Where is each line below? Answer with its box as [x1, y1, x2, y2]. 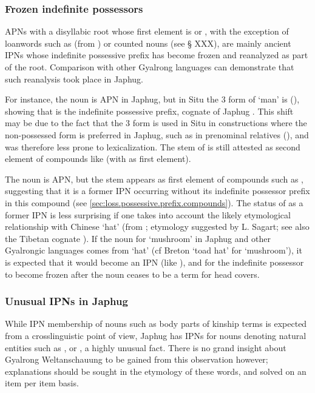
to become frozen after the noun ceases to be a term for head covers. [5, 267, 260, 280]
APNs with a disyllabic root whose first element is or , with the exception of [5, 25, 289, 38]
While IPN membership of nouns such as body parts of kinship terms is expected [5, 317, 307, 330]
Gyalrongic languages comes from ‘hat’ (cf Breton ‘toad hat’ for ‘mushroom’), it [5, 244, 302, 257]
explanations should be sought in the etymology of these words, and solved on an [5, 364, 307, 377]
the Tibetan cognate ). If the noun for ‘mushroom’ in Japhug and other [5, 232, 271, 244]
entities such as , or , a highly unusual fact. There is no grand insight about [5, 341, 286, 354]
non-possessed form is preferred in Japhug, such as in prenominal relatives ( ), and [5, 128, 309, 141]
